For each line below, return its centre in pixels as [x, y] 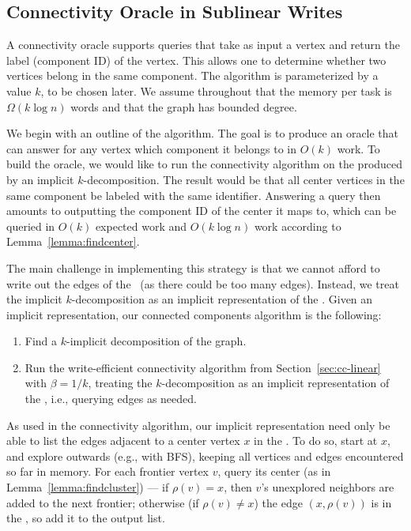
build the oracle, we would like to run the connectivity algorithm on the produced [205, 164]
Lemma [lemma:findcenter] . [73, 241]
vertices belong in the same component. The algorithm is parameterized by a [192, 75]
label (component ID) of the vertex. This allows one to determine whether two [196, 60]
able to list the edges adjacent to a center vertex [123, 441]
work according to [298, 226]
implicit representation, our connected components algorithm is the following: [194, 314]
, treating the [120, 383]
